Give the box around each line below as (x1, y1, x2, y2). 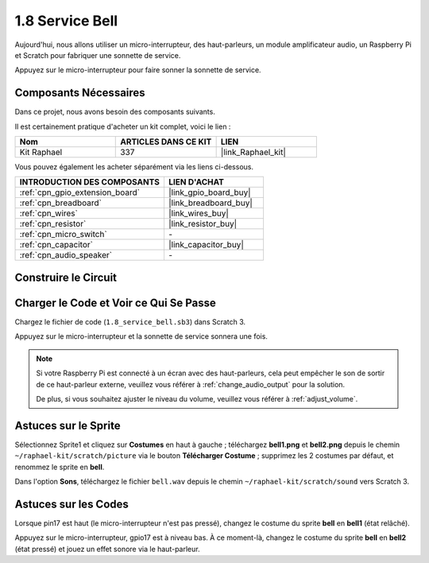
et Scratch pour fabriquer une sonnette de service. (14, 50, 181, 60)
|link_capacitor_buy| (168, 239, 244, 250)
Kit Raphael (19, 147, 63, 158)
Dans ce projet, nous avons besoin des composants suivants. (14, 107, 216, 117)
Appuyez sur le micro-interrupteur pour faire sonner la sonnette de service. (14, 65, 261, 75)
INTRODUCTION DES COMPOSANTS (19, 177, 160, 188)
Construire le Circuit (14, 270, 118, 284)
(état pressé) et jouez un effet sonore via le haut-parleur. (14, 544, 200, 553)
